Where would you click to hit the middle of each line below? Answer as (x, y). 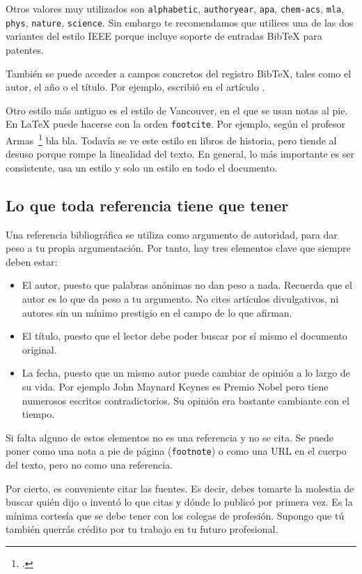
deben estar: (32, 261)
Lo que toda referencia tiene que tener (147, 205)
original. (39, 349)
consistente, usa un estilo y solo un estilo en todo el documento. (142, 167)
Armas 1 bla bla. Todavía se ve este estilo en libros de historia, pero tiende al (171, 139)
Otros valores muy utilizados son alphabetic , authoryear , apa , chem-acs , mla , (175, 8)
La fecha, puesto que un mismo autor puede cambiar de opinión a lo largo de (186, 373)
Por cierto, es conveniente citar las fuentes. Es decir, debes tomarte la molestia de (180, 488)
